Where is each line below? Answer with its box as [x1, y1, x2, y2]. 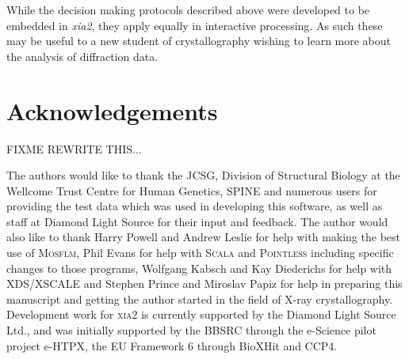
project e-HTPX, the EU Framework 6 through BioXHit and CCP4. [6, 337, 338, 353]
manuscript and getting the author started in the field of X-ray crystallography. [6, 290, 393, 307]
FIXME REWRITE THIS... [6, 140, 142, 157]
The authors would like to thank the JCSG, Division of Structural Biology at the [6, 167, 400, 183]
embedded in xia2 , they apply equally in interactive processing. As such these [6, 17, 383, 33]
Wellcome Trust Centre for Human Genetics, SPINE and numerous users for [6, 182, 377, 198]
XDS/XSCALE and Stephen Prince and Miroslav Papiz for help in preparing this [6, 275, 403, 292]
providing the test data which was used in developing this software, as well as [6, 198, 383, 214]
